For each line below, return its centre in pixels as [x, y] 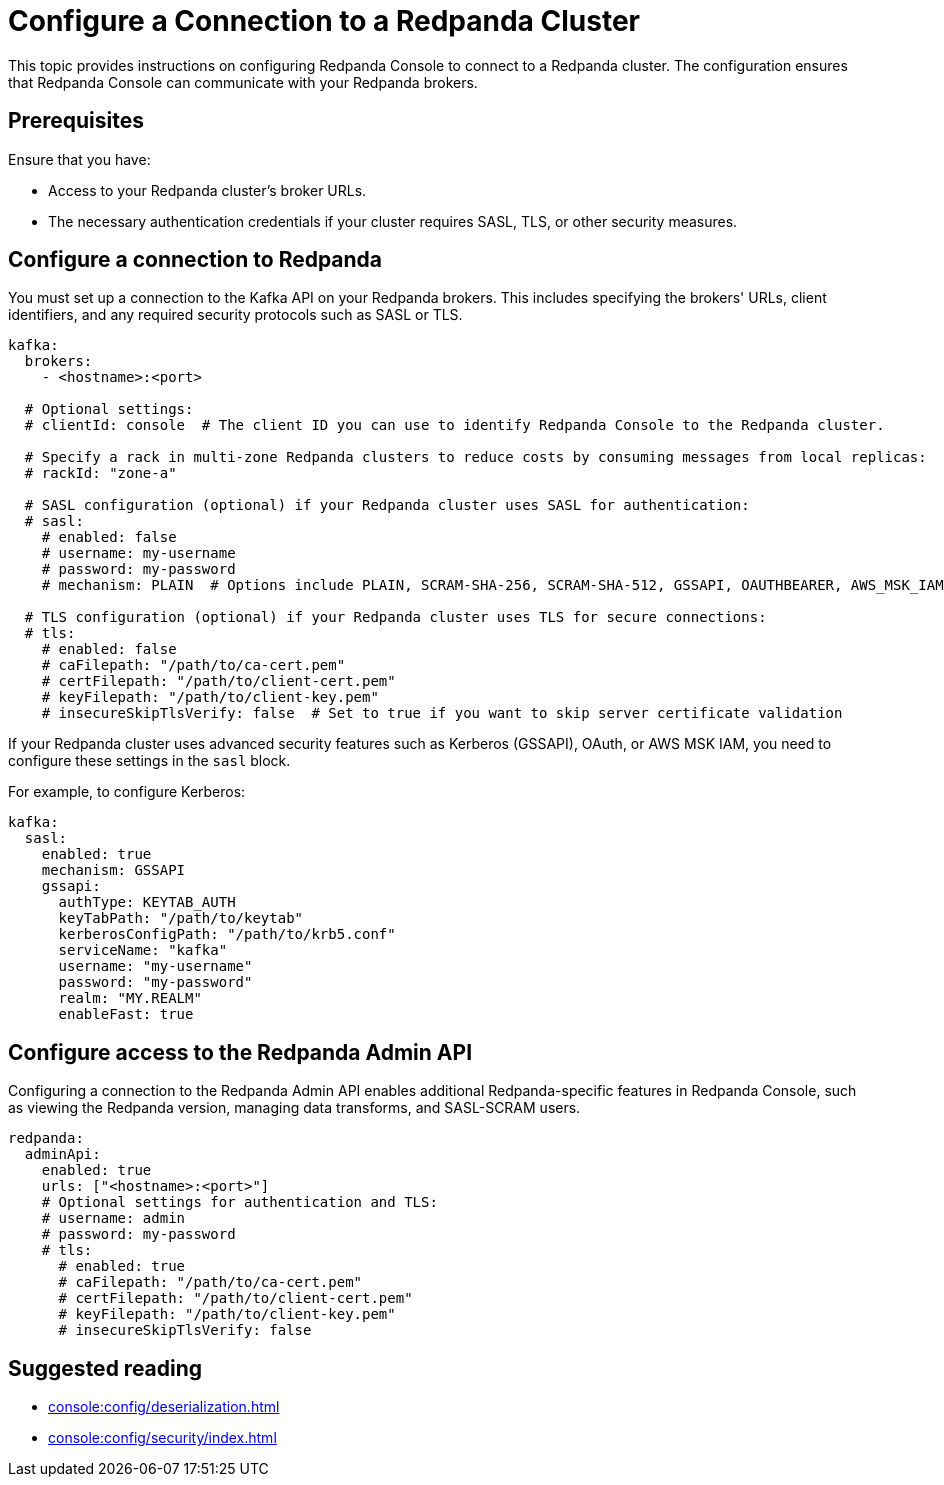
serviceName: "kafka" [143, 950]
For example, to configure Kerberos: [127, 792]
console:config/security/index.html [162, 1438]
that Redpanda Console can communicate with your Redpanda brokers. [243, 82]
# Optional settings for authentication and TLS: [239, 1202]
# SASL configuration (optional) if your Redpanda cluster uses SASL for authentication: [387, 505]
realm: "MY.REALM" [130, 998]
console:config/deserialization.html [164, 1407]
